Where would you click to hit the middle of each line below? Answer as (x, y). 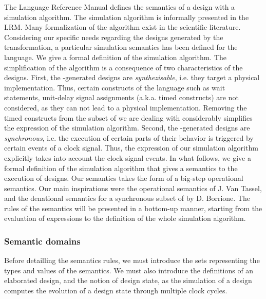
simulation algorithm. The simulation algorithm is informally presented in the (127, 17)
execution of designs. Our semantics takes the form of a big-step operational (124, 178)
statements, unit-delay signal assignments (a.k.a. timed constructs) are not (121, 97)
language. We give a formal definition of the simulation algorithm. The (116, 57)
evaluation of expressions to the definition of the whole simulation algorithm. (125, 218)
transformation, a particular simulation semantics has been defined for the (121, 47)
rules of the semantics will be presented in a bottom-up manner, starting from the (133, 208)
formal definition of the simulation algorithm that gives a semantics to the (121, 168)
